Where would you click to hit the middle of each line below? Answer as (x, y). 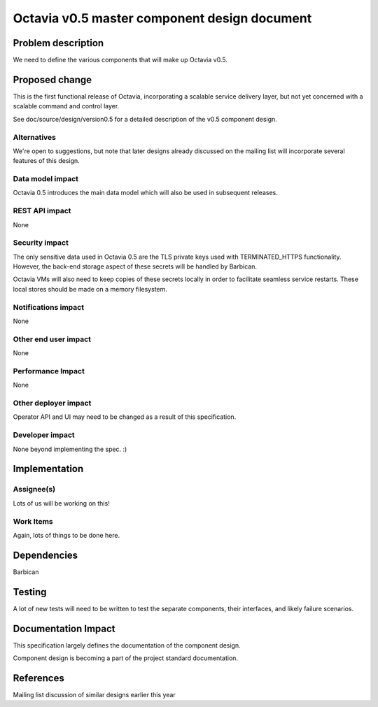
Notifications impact (48, 307)
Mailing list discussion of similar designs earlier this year (94, 694)
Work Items (33, 521)
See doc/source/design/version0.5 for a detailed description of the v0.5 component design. (145, 119)
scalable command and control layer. (66, 106)
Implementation (48, 469)
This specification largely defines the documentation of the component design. (127, 645)
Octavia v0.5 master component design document (162, 18)
